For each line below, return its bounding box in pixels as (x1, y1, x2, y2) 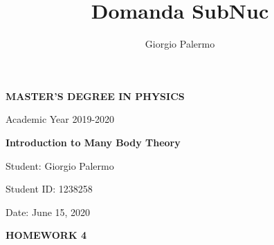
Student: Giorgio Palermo (6, 158, 114, 173)
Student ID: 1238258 (6, 182, 93, 196)
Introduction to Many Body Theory (6, 135, 181, 149)
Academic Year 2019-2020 (6, 112, 115, 126)
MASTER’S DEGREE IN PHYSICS (6, 88, 185, 103)
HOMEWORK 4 (6, 228, 86, 242)
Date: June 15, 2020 (6, 204, 91, 219)
